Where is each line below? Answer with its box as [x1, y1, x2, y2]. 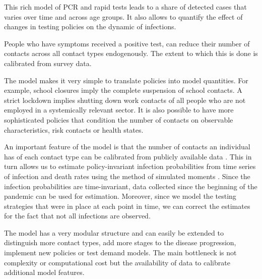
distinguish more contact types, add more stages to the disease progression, [4, 237, 236, 248]
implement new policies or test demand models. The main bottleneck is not [4, 247, 237, 258]
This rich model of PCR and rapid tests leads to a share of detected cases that [4, 2, 247, 12]
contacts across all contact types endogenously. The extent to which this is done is [4, 48, 258, 59]
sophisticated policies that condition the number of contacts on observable [4, 114, 233, 125]
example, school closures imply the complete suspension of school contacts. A [4, 85, 242, 95]
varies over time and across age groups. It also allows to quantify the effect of [4, 11, 243, 22]
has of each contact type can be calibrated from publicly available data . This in [4, 151, 252, 161]
